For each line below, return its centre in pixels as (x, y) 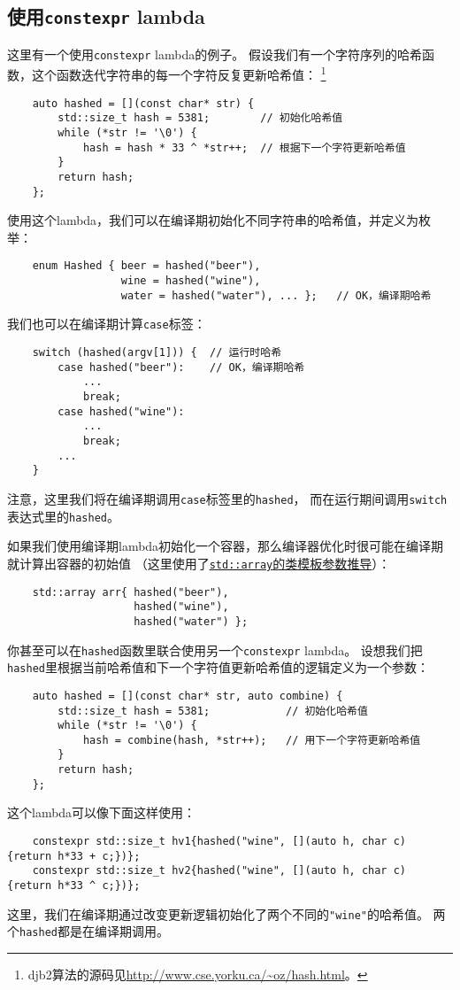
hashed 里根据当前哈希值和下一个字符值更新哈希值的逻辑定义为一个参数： (218, 667)
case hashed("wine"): (121, 411)
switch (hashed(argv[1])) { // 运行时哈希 (157, 353)
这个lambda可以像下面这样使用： (102, 812)
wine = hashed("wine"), (191, 281)
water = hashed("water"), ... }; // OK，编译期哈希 (276, 295)
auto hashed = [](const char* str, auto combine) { (188, 696)
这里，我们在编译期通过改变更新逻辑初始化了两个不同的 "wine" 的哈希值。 (218, 913)
